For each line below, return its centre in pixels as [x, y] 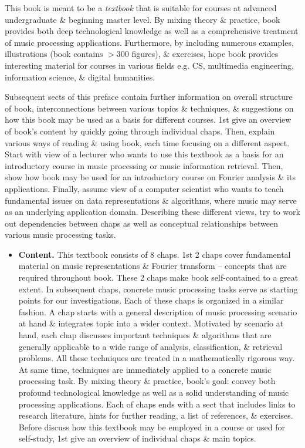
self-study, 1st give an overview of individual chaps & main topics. [137, 438]
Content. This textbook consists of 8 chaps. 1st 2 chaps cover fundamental [155, 254]
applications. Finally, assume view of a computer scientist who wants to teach [144, 188]
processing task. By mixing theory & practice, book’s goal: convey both [147, 381]
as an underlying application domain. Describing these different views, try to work [152, 212]
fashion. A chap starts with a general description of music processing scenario [158, 311]
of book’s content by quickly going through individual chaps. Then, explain [140, 131]
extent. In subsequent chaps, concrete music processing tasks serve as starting [158, 289]
